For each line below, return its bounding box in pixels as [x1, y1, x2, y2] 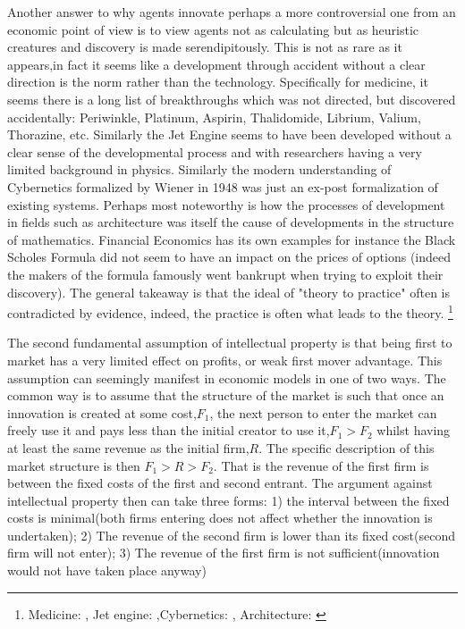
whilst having [376, 421, 451, 440]
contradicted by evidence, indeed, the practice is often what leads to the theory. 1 [7, 301, 453, 322]
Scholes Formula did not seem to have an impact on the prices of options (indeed [7, 247, 452, 266]
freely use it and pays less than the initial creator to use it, [7, 421, 330, 440]
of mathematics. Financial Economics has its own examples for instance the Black [7, 230, 456, 248]
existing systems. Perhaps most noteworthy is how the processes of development [7, 195, 445, 214]
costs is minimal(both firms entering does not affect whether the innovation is [7, 508, 433, 527]
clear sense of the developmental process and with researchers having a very [7, 142, 422, 161]
